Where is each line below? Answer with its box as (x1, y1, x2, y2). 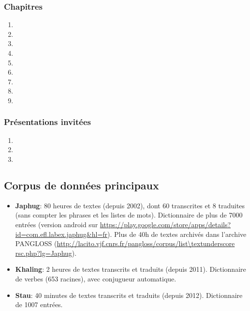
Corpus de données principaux (4, 177, 159, 192)
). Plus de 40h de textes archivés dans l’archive (107, 229, 247, 239)
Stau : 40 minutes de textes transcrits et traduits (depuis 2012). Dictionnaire (15, 290, 243, 300)
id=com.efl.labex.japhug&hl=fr (15, 229, 108, 239)
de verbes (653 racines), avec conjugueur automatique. (15, 273, 176, 283)
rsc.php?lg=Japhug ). (15, 248, 77, 258)
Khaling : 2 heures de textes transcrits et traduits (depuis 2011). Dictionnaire (15, 264, 246, 274)
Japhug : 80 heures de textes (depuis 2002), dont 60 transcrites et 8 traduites (15, 200, 245, 210)
